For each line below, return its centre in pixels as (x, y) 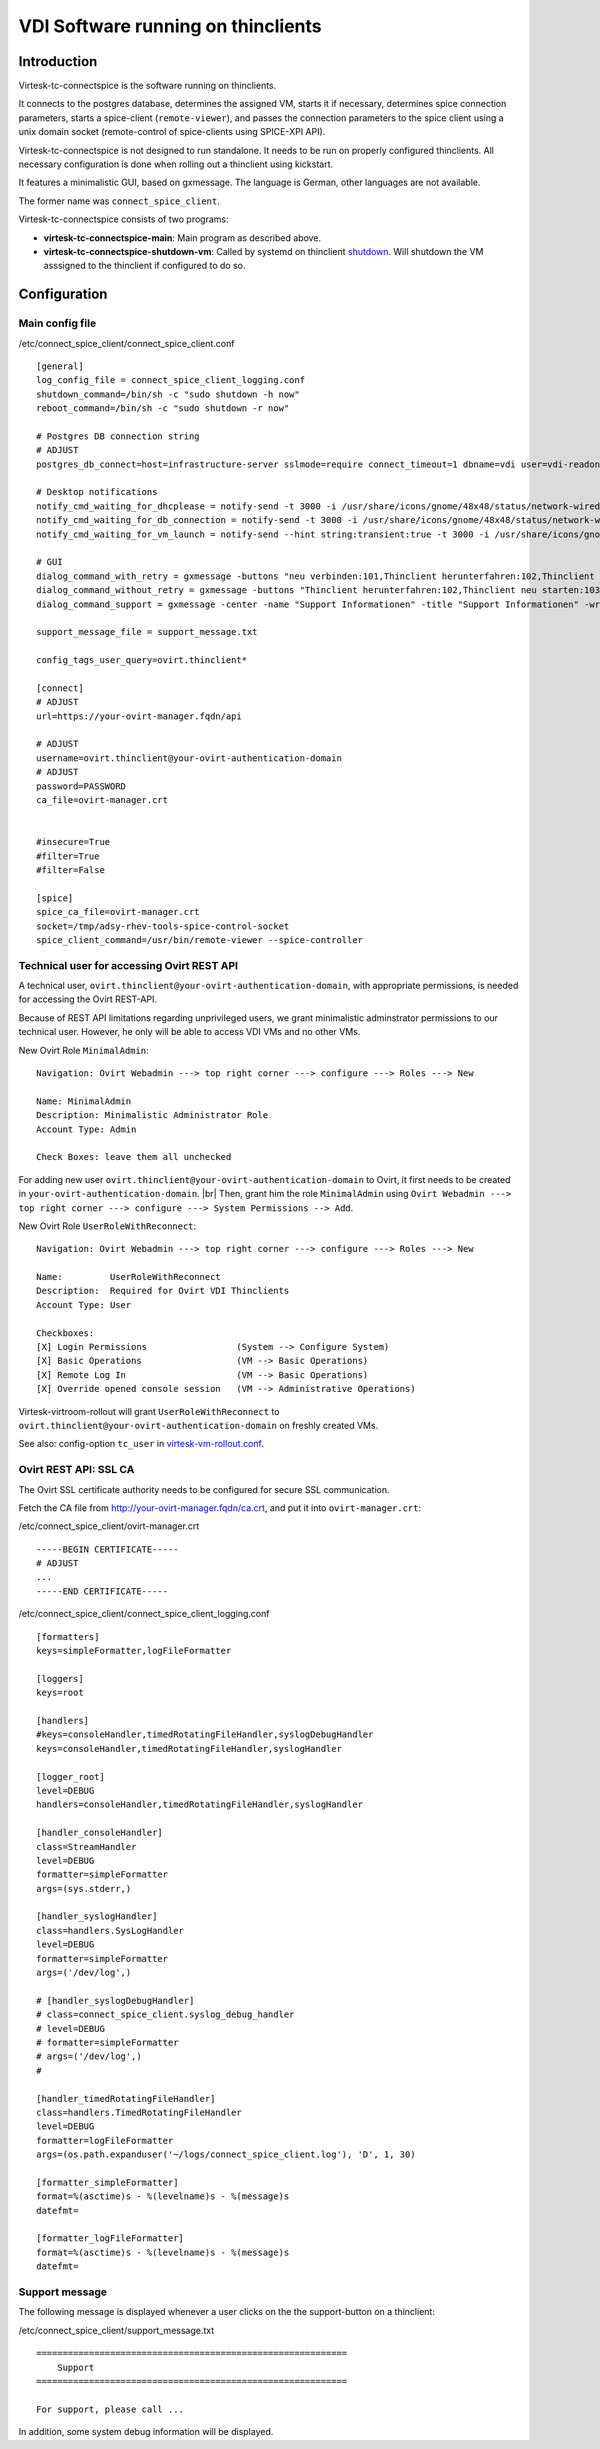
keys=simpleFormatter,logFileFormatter (134, 1651)
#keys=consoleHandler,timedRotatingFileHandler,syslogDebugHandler (205, 1734)
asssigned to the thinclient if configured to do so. (144, 266)
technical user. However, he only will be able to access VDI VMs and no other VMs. (189, 1032)
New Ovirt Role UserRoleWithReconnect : (107, 1226)
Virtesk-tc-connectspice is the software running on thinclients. (147, 86)
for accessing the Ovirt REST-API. (87, 999)
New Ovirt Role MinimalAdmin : (83, 1050)
